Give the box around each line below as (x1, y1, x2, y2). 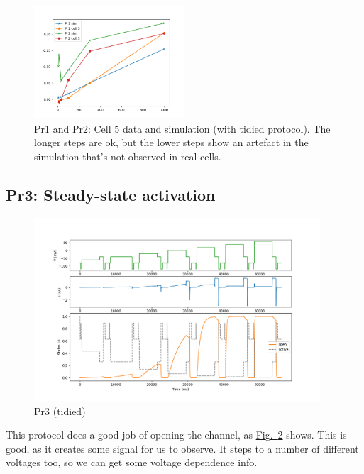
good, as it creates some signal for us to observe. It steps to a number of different (6, 441, 359, 456)
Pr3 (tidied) (34, 403, 86, 418)
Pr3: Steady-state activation (6, 183, 216, 205)
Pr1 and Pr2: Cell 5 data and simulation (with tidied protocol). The (34, 121, 331, 136)
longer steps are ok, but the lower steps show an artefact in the (34, 135, 309, 150)
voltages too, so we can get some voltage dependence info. (6, 455, 258, 470)
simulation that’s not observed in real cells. (34, 148, 221, 163)
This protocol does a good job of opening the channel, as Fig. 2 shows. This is (6, 427, 347, 442)
